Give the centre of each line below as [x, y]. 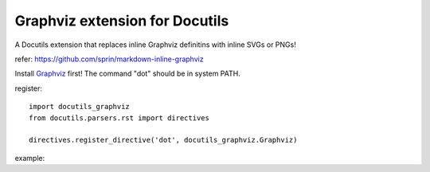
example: [30, 158]
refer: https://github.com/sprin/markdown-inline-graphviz [109, 59]
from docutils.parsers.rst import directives [119, 118]
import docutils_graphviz [80, 107]
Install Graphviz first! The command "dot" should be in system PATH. [127, 74]
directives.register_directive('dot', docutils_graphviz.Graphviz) [163, 140]
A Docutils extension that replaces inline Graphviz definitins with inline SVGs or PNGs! [155, 45]
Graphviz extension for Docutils [122, 21]
